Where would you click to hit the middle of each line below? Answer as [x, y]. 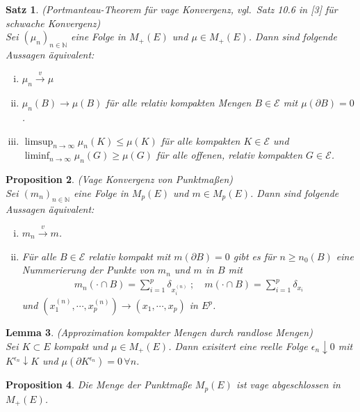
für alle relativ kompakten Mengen [179, 103]
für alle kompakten [201, 140]
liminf [37, 156]
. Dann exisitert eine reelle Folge [238, 346]
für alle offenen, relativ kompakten [229, 155]
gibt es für [255, 256]
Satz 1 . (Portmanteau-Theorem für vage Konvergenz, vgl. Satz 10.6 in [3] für [172, 9]
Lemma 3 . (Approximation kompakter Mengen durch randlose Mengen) [159, 332]
